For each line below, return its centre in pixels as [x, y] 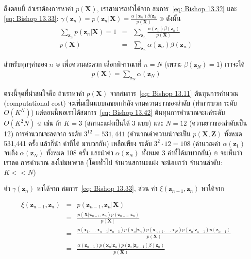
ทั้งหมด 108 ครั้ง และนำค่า [80, 153]
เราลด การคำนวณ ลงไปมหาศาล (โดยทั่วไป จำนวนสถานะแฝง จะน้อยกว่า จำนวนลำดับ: [113, 162]
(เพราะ [173, 64]
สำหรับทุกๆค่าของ [25, 64]
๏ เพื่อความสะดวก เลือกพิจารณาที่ [99, 64]
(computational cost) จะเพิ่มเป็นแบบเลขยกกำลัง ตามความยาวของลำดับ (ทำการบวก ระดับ [121, 102]
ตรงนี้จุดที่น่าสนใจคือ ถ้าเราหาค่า [44, 93]
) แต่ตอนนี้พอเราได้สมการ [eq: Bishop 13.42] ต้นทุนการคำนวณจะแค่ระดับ [128, 112]
